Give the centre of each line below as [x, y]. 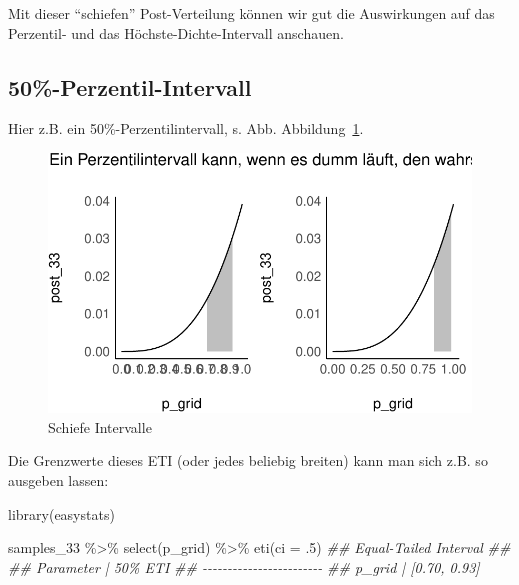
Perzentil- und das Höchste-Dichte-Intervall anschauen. [176, 32]
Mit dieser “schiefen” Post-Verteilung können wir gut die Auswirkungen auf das [251, 13]
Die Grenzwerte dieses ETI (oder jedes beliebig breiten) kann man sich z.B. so [248, 460]
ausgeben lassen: [58, 479]
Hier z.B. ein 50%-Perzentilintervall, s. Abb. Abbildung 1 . [186, 128]
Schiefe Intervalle [100, 426]
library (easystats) [61, 513]
